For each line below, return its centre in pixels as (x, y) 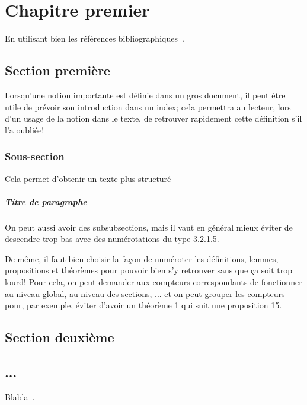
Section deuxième (60, 337)
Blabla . (20, 396)
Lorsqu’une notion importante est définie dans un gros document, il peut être (145, 95)
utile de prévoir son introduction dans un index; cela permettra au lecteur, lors (148, 106)
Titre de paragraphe (46, 201)
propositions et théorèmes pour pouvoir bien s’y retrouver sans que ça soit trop (149, 270)
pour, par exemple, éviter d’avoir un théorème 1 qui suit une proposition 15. (143, 305)
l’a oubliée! (25, 130)
